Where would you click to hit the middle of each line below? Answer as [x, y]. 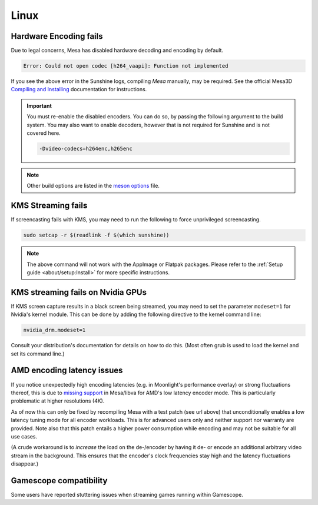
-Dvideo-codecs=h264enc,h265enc [86, 148]
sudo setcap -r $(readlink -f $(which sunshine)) [96, 235]
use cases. [24, 436]
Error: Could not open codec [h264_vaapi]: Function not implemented [126, 66]
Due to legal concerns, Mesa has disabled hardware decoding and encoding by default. [117, 51]
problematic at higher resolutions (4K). [58, 401]
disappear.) [25, 464]
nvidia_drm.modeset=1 [54, 330]
